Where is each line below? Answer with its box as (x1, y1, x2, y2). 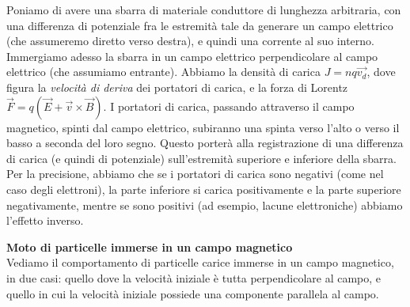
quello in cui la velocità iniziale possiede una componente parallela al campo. (6, 285, 379, 301)
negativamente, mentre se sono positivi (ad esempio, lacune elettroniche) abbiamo (6, 196, 403, 213)
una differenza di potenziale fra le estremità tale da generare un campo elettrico (6, 17, 393, 33)
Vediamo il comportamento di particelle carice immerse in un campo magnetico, (6, 254, 394, 271)
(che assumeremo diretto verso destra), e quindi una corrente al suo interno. (6, 32, 374, 49)
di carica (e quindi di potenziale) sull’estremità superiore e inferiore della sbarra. (6, 150, 397, 166)
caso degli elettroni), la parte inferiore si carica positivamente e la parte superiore (6, 180, 401, 197)
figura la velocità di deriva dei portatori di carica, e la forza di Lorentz (6, 78, 348, 95)
